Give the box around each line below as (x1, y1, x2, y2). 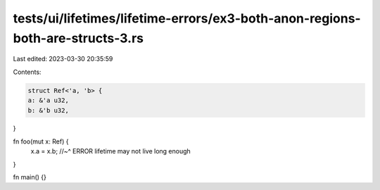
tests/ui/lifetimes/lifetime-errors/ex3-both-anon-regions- (13, 11, 362, 26)
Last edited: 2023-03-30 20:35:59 (13, 55, 113, 63)
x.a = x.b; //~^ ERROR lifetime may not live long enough (30, 147, 191, 156)
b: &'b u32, (27, 106, 70, 114)
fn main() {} (13, 173, 47, 182)
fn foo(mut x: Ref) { (13, 137, 69, 146)
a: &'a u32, (27, 96, 70, 105)
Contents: (13, 68, 42, 76)
